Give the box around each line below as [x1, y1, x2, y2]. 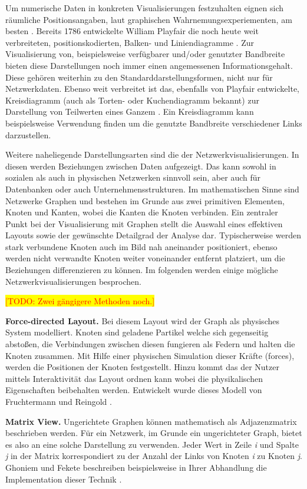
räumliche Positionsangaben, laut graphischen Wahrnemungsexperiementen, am [5, 13, 292, 25]
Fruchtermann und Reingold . [5, 395, 112, 407]
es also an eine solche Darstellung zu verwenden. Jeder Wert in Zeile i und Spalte [5, 438, 299, 450]
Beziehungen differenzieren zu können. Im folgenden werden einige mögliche [5, 264, 278, 276]
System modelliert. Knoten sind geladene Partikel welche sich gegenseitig [5, 326, 269, 338]
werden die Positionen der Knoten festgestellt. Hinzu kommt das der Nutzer [5, 361, 279, 373]
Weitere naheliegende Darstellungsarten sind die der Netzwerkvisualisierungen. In [5, 148, 299, 161]
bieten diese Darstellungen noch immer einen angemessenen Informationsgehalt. [5, 59, 293, 71]
